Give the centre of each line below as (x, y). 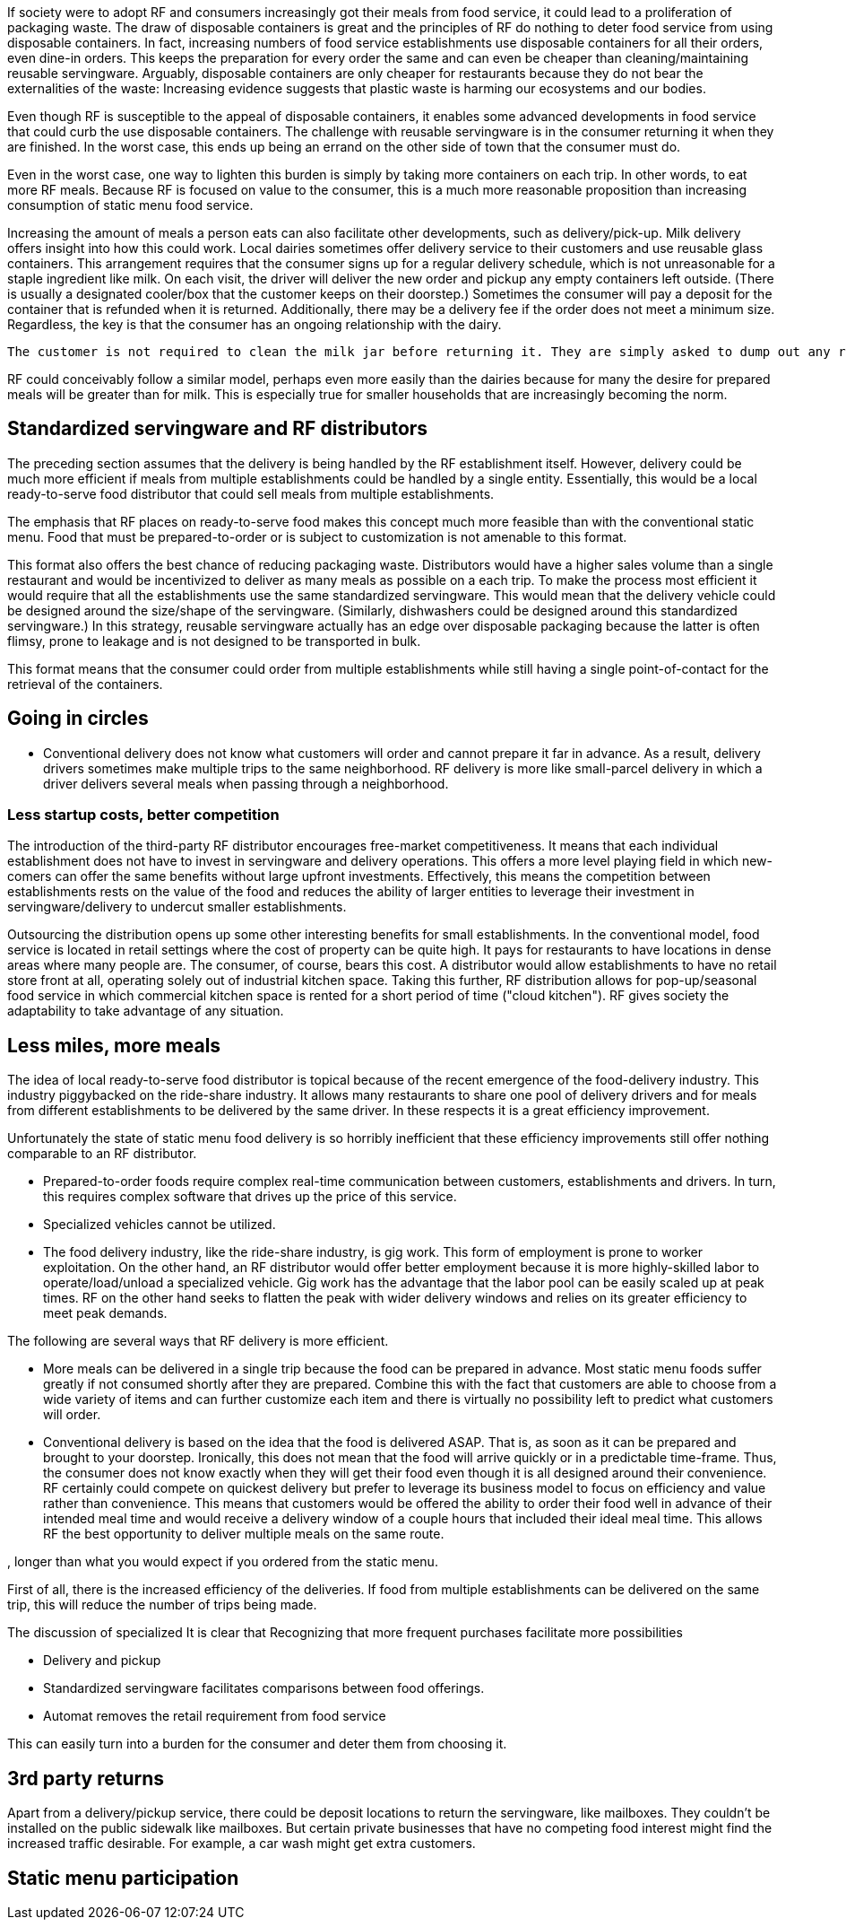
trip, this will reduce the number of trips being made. (162, 1605)
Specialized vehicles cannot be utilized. (160, 1225)
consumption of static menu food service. (130, 205)
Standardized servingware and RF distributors (218, 429)
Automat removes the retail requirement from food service (215, 1716)
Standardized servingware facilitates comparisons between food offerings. (264, 1688)
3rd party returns (86, 1778)
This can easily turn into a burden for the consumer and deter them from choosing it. (257, 1744)
